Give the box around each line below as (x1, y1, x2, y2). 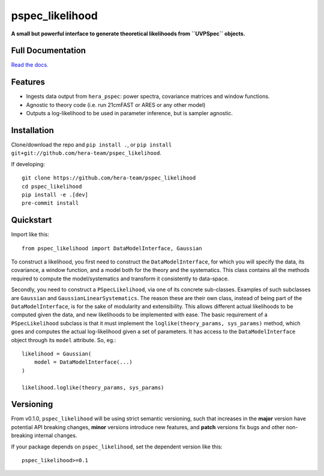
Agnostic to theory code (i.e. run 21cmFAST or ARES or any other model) (26, 101, 206, 108)
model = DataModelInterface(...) (34, 359, 133, 366)
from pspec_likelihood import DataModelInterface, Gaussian (22, 245, 202, 252)
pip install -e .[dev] (22, 191, 89, 198)
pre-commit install (22, 200, 79, 206)
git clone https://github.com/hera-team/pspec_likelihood (22, 175, 196, 181)
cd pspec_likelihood (22, 183, 82, 190)
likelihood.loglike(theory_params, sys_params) (22, 384, 164, 391)
